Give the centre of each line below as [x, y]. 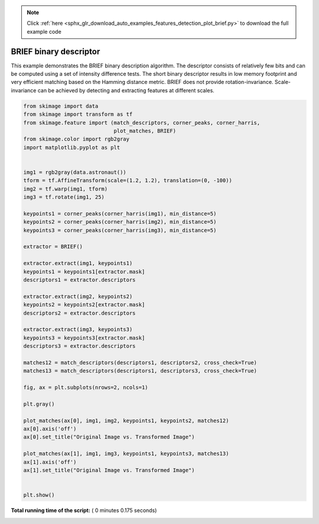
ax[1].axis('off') [50, 462]
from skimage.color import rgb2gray [77, 139]
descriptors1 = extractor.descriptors [79, 280]
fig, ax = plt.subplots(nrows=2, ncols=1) [86, 388]
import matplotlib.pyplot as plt [72, 147]
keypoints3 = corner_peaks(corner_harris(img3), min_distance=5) [120, 230]
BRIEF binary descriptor [56, 51]
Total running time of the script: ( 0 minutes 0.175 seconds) [84, 510]
